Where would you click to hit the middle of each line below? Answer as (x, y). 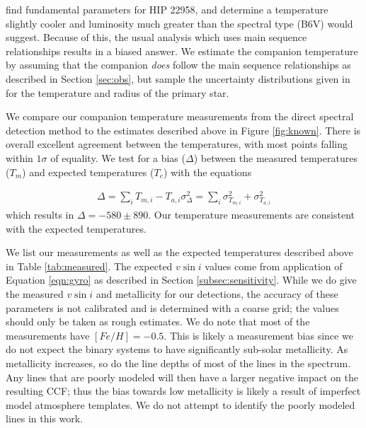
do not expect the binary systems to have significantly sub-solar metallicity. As (177, 349)
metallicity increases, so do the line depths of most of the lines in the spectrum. (178, 363)
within (19, 157)
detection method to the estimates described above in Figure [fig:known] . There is (183, 130)
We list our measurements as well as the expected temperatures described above (179, 252)
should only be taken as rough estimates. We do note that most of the (158, 322)
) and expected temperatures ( (88, 172)
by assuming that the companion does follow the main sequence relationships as (178, 65)
